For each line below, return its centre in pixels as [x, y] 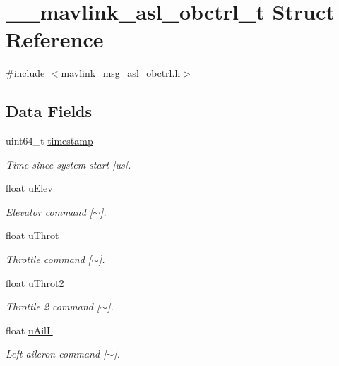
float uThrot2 [35, 282]
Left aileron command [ [56, 354]
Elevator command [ [49, 211]
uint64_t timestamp [49, 141]
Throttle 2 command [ [53, 306]
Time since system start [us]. [69, 164]
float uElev [29, 188]
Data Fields [49, 111]
